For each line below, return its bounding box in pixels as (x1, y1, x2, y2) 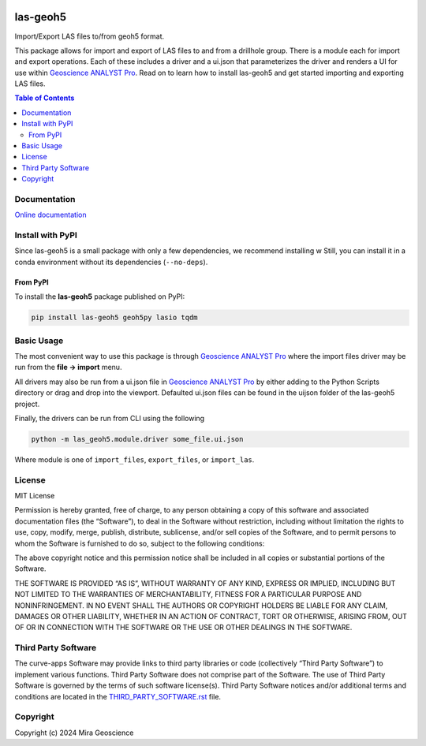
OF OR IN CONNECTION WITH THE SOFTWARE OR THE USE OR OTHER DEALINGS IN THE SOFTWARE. (14, 623, 353, 632)
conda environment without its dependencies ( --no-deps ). (14, 257, 208, 267)
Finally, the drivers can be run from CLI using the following (14, 413, 205, 423)
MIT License (14, 491, 55, 501)
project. (14, 399, 40, 408)
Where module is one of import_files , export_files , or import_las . (14, 454, 255, 464)
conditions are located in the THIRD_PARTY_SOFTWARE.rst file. (14, 692, 221, 701)
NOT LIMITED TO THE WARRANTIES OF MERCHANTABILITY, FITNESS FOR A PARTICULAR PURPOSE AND (14, 590, 362, 599)
